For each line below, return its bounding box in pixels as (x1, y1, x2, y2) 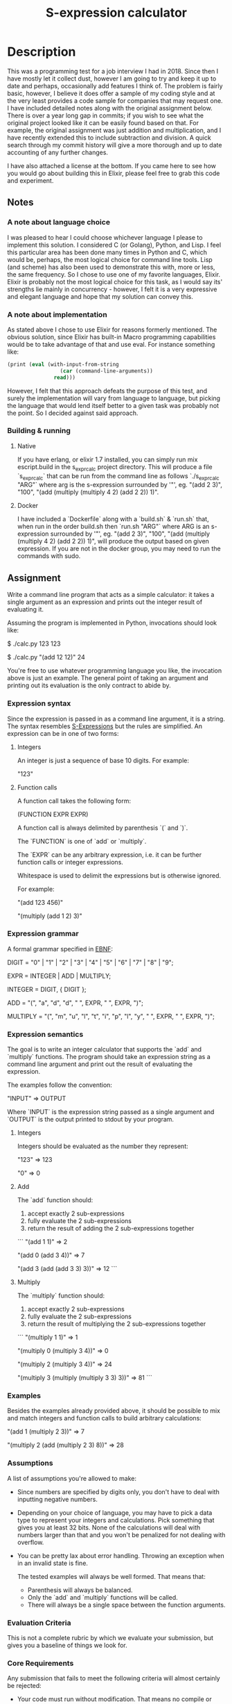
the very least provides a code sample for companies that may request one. (7, 96, 223, 105)
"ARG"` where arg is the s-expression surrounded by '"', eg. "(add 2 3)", (17, 481, 223, 489)
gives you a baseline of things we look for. (7, 1641, 127, 1650)
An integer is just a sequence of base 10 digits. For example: (17, 756, 189, 764)
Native (17, 441, 36, 450)
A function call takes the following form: (17, 796, 132, 805)
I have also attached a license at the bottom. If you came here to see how (7, 161, 216, 170)
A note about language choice (7, 218, 111, 227)
